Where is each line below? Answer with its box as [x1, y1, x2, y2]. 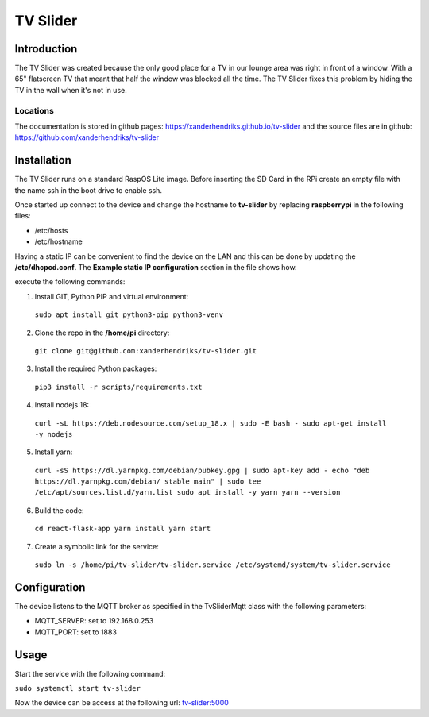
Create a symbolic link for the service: [34, 542, 159, 551]
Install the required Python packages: [34, 364, 157, 373]
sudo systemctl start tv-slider [14, 684, 141, 693]
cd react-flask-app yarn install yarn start [34, 524, 211, 534]
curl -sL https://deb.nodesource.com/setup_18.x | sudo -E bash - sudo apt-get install [34, 418, 387, 428]
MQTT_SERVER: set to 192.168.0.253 [34, 616, 154, 626]
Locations [14, 105, 55, 116]
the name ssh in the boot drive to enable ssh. [14, 185, 163, 195]
